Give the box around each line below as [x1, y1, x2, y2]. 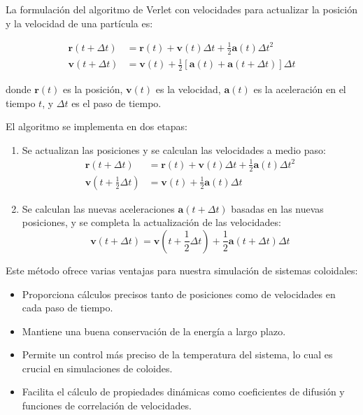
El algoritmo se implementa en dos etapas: [6, 119, 187, 134]
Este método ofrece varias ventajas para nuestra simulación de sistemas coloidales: [6, 262, 358, 277]
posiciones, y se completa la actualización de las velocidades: [22, 215, 281, 230]
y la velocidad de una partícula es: [6, 15, 153, 30]
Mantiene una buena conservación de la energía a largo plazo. [22, 323, 286, 338]
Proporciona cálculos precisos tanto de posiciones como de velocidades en [22, 286, 336, 301]
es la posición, [63, 81, 123, 96]
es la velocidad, [155, 81, 221, 96]
